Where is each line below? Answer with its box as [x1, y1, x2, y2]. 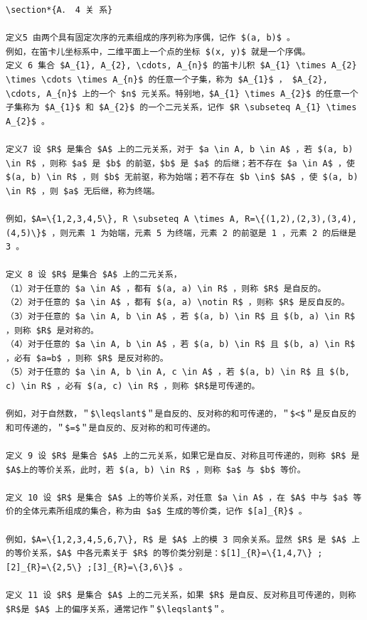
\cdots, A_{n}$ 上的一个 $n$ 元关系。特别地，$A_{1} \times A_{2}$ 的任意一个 [6, 88, 358, 99]
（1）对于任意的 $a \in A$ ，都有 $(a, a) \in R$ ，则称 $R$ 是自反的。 [6, 283, 326, 294]
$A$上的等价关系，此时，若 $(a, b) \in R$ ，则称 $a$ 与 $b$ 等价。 [6, 464, 306, 475]
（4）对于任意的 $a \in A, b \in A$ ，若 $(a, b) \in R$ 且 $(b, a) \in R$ [6, 339, 356, 350]
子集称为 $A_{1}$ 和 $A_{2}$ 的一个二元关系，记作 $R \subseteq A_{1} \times [6, 102, 357, 113]
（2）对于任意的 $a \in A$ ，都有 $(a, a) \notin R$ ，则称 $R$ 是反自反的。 [6, 297, 350, 308]
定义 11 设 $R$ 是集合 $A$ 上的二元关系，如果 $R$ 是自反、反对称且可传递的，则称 [6, 589, 356, 600]
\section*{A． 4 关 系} [6, 5, 113, 15]
